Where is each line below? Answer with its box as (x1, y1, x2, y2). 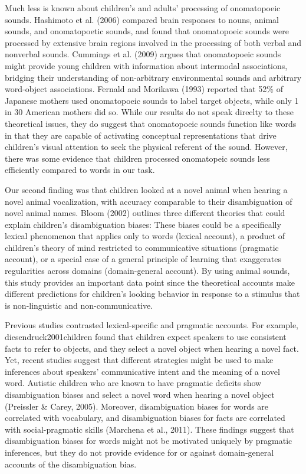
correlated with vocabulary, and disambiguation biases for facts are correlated (5, 411, 285, 424)
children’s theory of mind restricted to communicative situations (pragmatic (5, 241, 279, 253)
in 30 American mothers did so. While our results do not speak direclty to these (5, 106, 294, 118)
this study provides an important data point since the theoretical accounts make (5, 276, 295, 288)
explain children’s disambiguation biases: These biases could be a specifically (5, 218, 281, 230)
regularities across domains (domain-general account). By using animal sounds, (5, 264, 290, 277)
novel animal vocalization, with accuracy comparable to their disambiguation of (5, 195, 292, 207)
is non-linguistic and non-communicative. (5, 299, 153, 311)
